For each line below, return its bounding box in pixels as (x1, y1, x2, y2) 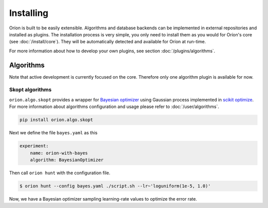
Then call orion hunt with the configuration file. (9, 170, 111, 176)
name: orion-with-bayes (30, 150, 88, 156)
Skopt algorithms (9, 86, 52, 93)
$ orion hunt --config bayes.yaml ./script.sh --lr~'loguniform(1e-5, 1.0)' (19, 183, 211, 189)
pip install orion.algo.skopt (19, 117, 93, 123)
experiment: (19, 143, 49, 149)
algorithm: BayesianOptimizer (30, 157, 104, 163)
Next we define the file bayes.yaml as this (9, 130, 98, 136)
